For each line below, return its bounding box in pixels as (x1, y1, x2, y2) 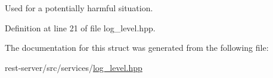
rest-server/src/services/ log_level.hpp (5, 61, 142, 73)
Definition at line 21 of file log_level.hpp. (5, 21, 156, 34)
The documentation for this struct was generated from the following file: (5, 41, 269, 54)
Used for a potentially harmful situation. (5, 2, 153, 14)
